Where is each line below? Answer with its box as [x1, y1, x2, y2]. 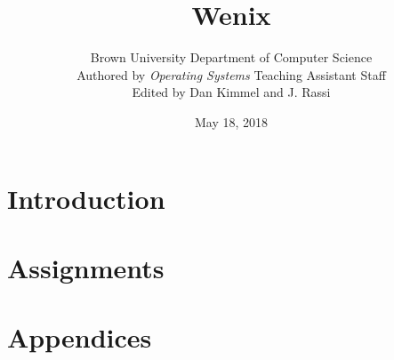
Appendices [7, 319, 152, 356]
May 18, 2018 [194, 112, 269, 131]
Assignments [7, 249, 165, 285]
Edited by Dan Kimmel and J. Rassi [132, 83, 331, 101]
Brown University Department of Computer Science [90, 48, 373, 67]
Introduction [7, 180, 165, 216]
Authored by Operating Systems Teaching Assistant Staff [76, 65, 386, 84]
